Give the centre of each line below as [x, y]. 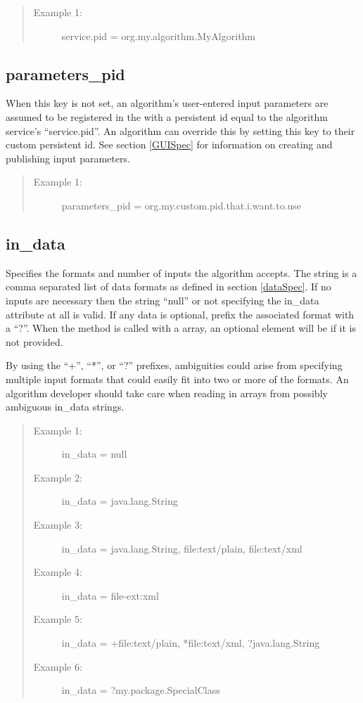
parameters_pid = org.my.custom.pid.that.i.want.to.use [181, 205]
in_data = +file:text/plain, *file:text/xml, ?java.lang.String [191, 643]
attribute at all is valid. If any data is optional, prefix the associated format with [180, 314]
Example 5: [58, 619]
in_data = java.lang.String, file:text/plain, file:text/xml [182, 548]
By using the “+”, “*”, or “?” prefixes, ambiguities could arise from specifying [174, 365]
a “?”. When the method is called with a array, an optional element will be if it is [181, 328]
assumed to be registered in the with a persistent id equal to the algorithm [167, 116]
